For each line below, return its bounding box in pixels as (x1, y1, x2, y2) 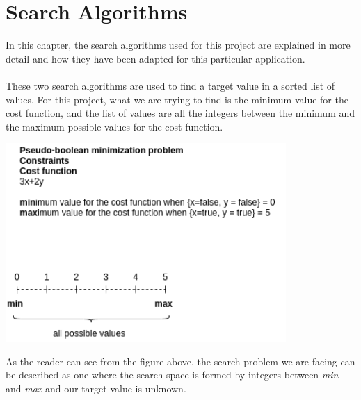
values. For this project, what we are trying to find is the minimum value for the (6, 92, 348, 106)
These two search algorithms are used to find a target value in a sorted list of (6, 78, 335, 92)
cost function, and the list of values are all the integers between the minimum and (6, 106, 355, 120)
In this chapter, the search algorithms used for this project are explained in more (6, 37, 351, 52)
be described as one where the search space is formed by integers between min (6, 367, 339, 382)
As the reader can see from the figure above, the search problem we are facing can (6, 353, 355, 368)
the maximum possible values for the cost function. (6, 119, 223, 133)
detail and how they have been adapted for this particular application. (6, 51, 305, 65)
